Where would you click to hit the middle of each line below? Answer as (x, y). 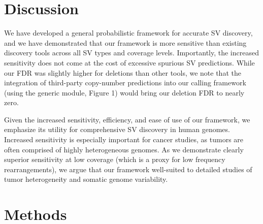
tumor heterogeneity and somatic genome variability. (86, 179)
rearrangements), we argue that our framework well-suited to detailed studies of (128, 169)
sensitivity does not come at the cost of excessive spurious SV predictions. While (129, 62)
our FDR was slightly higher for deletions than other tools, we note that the (123, 72)
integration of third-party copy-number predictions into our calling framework (125, 83)
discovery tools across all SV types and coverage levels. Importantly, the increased (131, 53)
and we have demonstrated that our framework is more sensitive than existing (125, 42)
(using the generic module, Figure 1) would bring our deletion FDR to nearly (124, 92)
